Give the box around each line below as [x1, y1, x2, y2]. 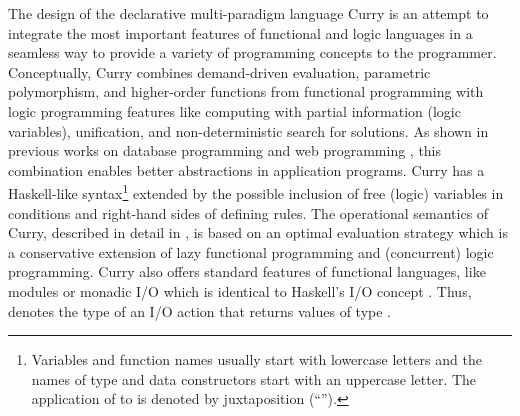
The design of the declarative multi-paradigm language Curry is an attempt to [8, 3, 489, 23]
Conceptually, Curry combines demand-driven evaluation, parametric [8, 61, 431, 82]
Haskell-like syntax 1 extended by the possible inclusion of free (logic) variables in [8, 180, 504, 203]
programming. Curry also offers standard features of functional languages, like [8, 261, 486, 282]
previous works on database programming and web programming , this [8, 140, 442, 161]
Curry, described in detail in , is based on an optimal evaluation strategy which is [8, 222, 508, 243]
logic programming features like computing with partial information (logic [8, 100, 461, 121]
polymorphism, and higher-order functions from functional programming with [8, 81, 484, 102]
